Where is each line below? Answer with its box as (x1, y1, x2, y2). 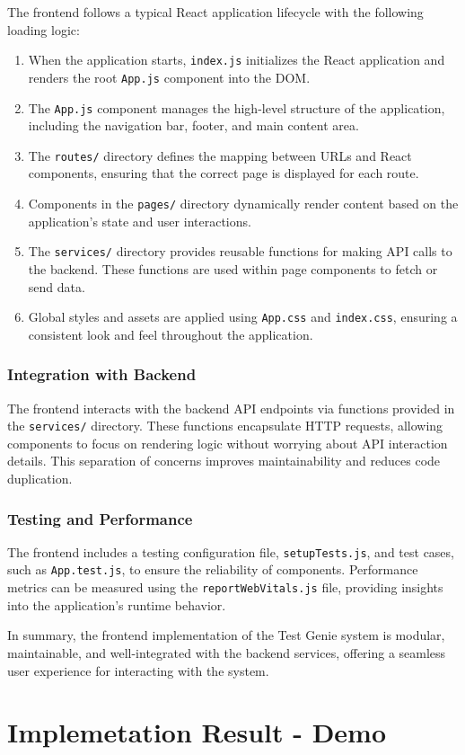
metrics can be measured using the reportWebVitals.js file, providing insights (7, 578, 443, 597)
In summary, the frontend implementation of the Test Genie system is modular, (7, 626, 445, 644)
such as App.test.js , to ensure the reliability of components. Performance (7, 560, 418, 579)
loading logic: (7, 20, 80, 39)
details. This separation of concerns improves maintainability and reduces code (7, 451, 441, 470)
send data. (28, 277, 85, 296)
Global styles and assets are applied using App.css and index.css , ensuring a (28, 307, 458, 326)
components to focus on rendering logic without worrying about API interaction (7, 433, 448, 452)
